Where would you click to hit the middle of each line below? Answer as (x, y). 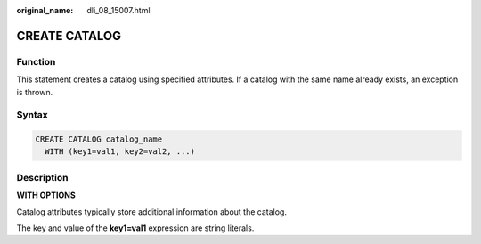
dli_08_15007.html (118, 10)
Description (42, 177)
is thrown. (35, 92)
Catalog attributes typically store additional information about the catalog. (151, 211)
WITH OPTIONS (46, 195)
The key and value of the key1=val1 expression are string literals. (135, 228)
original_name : (45, 10)
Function (36, 61)
